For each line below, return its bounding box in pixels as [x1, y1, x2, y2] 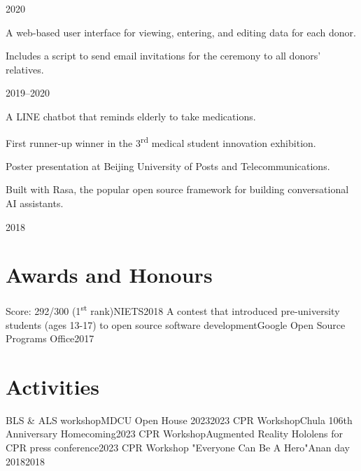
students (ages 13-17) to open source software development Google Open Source [6, 317, 346, 332]
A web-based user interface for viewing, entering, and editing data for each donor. [6, 24, 356, 39]
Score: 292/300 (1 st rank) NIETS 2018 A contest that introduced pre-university [6, 302, 340, 318]
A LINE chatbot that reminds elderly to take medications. [6, 108, 256, 123]
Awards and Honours [6, 260, 213, 289]
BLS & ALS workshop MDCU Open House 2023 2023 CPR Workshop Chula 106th [6, 412, 353, 427]
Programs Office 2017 [6, 331, 94, 346]
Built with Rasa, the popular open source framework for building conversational [6, 182, 349, 197]
